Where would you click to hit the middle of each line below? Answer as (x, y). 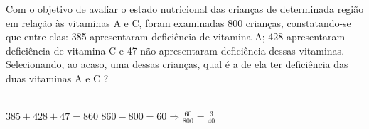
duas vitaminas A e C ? (57, 78)
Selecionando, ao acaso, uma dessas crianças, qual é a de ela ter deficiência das (177, 64)
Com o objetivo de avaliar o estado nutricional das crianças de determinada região (185, 9)
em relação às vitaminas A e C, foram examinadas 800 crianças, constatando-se (178, 22)
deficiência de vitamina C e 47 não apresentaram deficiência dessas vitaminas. (175, 50)
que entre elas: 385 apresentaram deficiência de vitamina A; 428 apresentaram (176, 37)
